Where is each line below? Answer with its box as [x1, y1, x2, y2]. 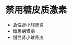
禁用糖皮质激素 [5, 4, 67, 16]
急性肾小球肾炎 [12, 22, 44, 28]
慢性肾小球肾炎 [12, 34, 44, 40]
